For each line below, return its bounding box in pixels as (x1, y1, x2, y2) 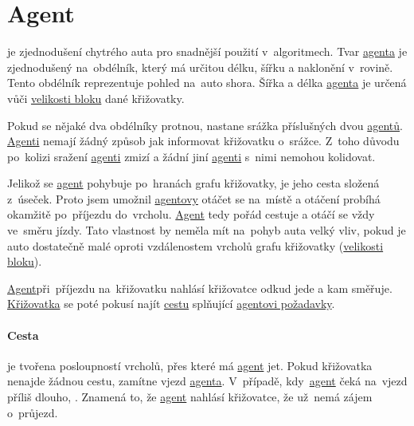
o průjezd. (7, 404, 58, 420)
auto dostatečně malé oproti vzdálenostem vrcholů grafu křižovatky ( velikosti (7, 237, 384, 254)
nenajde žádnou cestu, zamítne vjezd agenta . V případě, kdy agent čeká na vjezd (7, 373, 408, 389)
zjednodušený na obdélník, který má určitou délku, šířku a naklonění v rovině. (7, 58, 393, 75)
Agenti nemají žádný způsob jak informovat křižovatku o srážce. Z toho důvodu (7, 132, 400, 149)
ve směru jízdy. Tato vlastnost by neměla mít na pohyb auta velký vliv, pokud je (7, 222, 406, 239)
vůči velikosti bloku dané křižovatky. (7, 89, 185, 106)
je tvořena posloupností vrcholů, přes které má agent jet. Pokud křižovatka (7, 357, 373, 373)
